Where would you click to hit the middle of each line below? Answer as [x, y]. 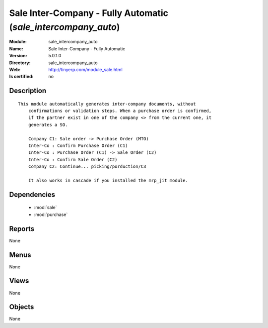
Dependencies [32, 194]
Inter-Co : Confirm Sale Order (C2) [73, 160]
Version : [18, 56]
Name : [16, 49]
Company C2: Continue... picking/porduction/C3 [87, 166]
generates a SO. [48, 125]
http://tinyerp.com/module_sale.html [85, 69]
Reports [22, 229]
